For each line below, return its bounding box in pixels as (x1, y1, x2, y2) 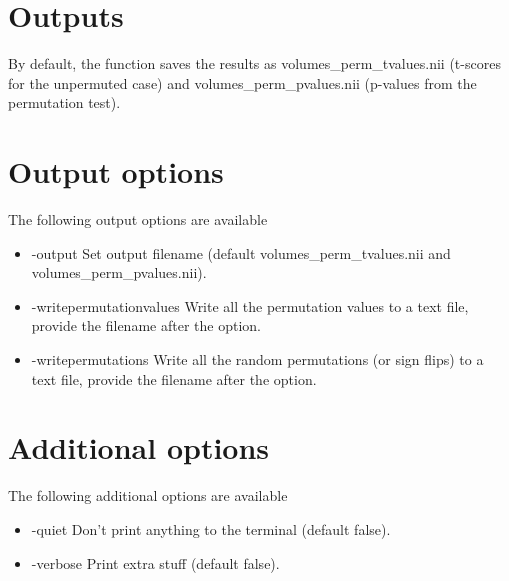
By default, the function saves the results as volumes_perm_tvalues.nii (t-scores (8, 53, 501, 74)
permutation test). (8, 92, 121, 113)
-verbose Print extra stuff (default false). (31, 552, 280, 573)
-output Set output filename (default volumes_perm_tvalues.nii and (31, 242, 451, 263)
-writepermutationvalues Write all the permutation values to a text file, (31, 295, 469, 316)
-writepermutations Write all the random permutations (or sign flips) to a (31, 349, 484, 369)
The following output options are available (8, 209, 268, 230)
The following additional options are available (8, 485, 288, 506)
